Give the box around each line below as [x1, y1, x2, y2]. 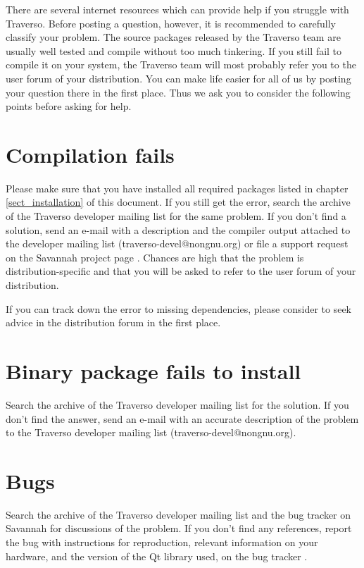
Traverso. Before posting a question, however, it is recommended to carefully [6, 16, 336, 30]
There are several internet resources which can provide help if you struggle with [6, 2, 349, 16]
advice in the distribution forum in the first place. [6, 315, 221, 330]
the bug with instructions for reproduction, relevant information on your [6, 535, 318, 550]
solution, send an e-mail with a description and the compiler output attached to [6, 222, 351, 237]
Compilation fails [6, 140, 175, 168]
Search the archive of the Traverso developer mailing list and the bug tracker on [6, 507, 351, 521]
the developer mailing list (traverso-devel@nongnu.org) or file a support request [6, 236, 349, 251]
